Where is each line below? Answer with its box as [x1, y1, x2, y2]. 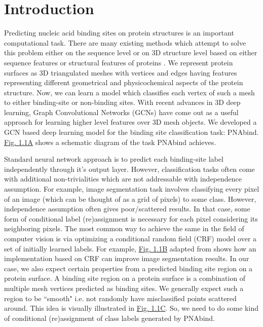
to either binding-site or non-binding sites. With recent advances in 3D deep [4, 97, 241, 107]
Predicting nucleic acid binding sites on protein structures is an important [4, 27, 234, 38]
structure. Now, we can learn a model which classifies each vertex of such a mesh [4, 87, 255, 97]
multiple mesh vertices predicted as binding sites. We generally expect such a [4, 282, 244, 293]
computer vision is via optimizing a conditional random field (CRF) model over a [4, 233, 257, 243]
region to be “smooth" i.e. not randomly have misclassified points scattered [4, 293, 237, 303]
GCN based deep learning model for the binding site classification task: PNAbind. [4, 127, 259, 137]
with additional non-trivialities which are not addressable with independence [4, 173, 242, 184]
